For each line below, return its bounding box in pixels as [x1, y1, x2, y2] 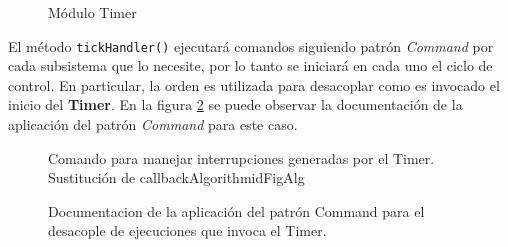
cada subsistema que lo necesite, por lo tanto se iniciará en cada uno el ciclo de [8, 55, 493, 76]
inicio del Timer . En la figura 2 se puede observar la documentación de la [8, 94, 463, 115]
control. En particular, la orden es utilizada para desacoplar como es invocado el [8, 74, 500, 95]
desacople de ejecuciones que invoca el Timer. [48, 220, 327, 241]
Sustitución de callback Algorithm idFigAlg [48, 167, 305, 188]
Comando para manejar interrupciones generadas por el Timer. [48, 147, 435, 168]
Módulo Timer [48, 2, 137, 22]
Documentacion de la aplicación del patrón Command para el [48, 200, 425, 221]
